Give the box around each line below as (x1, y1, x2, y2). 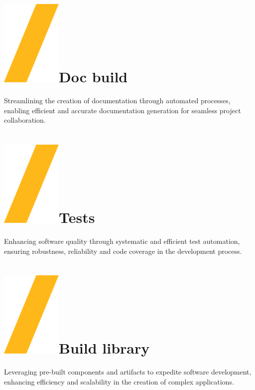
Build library (59, 338, 150, 358)
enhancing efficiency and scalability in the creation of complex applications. (4, 376, 234, 387)
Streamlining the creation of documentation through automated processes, (4, 95, 231, 106)
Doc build (59, 66, 128, 87)
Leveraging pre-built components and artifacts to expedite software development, (4, 367, 252, 377)
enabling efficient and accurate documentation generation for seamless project (4, 105, 241, 115)
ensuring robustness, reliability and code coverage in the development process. (4, 245, 242, 256)
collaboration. (4, 115, 46, 125)
